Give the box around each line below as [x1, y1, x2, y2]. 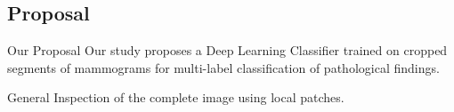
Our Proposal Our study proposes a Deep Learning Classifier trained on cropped [7, 41, 448, 60]
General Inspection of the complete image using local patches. [7, 88, 345, 107]
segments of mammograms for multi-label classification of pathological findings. [7, 58, 440, 76]
